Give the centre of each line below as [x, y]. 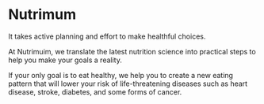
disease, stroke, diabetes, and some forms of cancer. [95, 91]
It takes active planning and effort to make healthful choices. [107, 36]
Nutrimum [42, 15]
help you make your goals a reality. [65, 60]
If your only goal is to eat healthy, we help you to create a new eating [121, 75]
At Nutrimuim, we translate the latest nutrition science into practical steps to [132, 51]
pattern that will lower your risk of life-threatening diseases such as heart [128, 84]
